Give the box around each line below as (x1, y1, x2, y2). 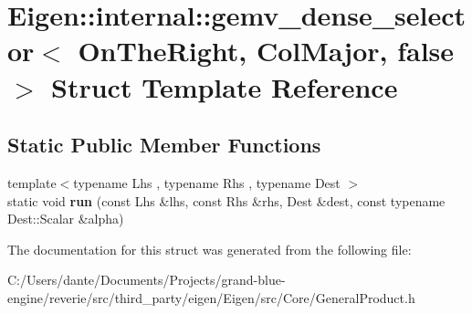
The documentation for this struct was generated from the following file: (7, 239, 412, 258)
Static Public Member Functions (7, 131, 321, 159)
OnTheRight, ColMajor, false (78, 32, 455, 69)
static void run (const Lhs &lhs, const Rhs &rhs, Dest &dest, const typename (7, 191, 446, 210)
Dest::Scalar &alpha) (7, 209, 124, 228)
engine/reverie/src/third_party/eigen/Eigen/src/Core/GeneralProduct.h (7, 288, 415, 307)
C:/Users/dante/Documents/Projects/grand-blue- (7, 270, 286, 289)
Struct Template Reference (51, 68, 398, 105)
